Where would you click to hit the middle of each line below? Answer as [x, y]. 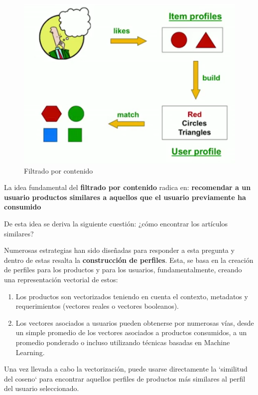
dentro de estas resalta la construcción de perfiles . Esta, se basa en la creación [129, 260]
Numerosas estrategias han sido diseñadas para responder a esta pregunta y [119, 250]
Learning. [30, 352]
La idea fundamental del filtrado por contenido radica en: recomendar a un [128, 187]
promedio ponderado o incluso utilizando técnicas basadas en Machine [123, 342]
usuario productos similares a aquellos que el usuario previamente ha [125, 197]
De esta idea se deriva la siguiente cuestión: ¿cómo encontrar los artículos [116, 224]
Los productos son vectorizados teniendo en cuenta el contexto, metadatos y [132, 296]
